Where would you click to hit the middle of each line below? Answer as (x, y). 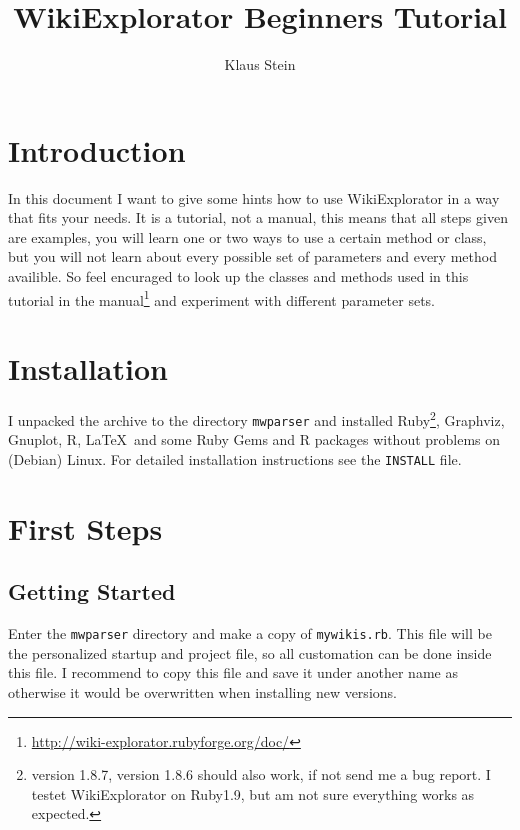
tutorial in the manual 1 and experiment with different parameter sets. (221, 298)
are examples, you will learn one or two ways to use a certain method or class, (247, 236)
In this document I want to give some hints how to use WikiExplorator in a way (254, 197)
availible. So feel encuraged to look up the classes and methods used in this (238, 276)
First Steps (85, 527)
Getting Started (92, 591)
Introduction (97, 149)
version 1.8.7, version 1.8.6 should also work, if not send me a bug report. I (261, 774)
